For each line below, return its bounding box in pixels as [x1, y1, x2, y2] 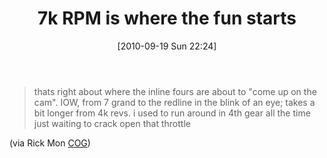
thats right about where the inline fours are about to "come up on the [33, 85, 317, 97]
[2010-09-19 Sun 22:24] [117, 40, 217, 52]
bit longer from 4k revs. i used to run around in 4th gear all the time [33, 107, 311, 119]
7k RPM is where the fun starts [37, 7, 297, 30]
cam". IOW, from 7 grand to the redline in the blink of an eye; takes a [33, 96, 316, 108]
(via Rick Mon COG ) [9, 137, 91, 149]
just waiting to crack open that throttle [33, 117, 191, 129]
